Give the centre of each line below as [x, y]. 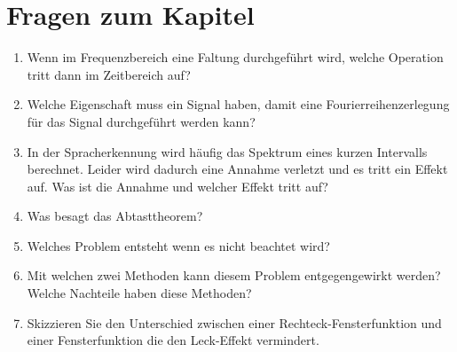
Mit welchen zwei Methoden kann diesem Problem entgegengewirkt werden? [234, 275]
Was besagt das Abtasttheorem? [115, 216]
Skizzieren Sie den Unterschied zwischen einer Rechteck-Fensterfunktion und [234, 322]
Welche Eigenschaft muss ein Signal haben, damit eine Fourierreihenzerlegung [238, 104]
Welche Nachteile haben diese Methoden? [139, 293]
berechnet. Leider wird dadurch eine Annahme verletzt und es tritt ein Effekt [237, 169]
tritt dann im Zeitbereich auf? [109, 74]
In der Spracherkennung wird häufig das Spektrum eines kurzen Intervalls [227, 151]
